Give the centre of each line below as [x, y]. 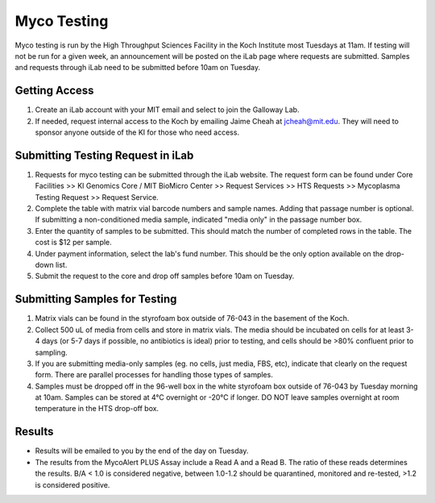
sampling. [51, 352]
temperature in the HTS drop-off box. [97, 409]
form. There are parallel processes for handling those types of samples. [154, 375]
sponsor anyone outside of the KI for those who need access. [137, 132]
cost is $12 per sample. [73, 243]
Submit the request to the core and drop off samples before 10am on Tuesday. [165, 276]
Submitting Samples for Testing [96, 299]
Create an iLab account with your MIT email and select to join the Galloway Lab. [167, 110]
